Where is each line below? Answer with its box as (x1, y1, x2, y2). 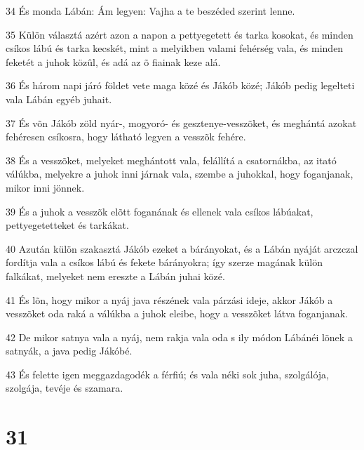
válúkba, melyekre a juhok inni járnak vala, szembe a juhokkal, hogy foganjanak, (6, 166, 353, 181)
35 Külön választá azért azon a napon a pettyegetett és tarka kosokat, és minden (6, 27, 353, 41)
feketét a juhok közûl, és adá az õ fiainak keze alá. (6, 54, 221, 69)
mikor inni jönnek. (6, 180, 85, 194)
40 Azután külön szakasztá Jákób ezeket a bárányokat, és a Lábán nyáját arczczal (6, 241, 358, 256)
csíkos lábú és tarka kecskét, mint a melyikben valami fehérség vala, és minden (6, 41, 344, 55)
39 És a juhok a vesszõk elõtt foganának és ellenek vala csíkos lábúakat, (6, 204, 314, 218)
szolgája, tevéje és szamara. (6, 380, 123, 395)
